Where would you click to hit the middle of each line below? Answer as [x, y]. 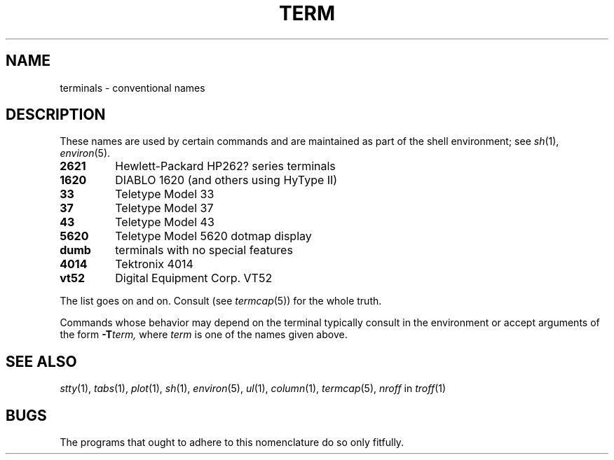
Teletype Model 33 [165, 194]
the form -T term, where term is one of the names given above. [204, 335]
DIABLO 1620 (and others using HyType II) [226, 180]
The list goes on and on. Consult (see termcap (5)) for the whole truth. [221, 301]
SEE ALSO [41, 361]
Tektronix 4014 [154, 264]
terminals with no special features [204, 250]
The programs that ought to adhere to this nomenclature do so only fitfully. [232, 442]
